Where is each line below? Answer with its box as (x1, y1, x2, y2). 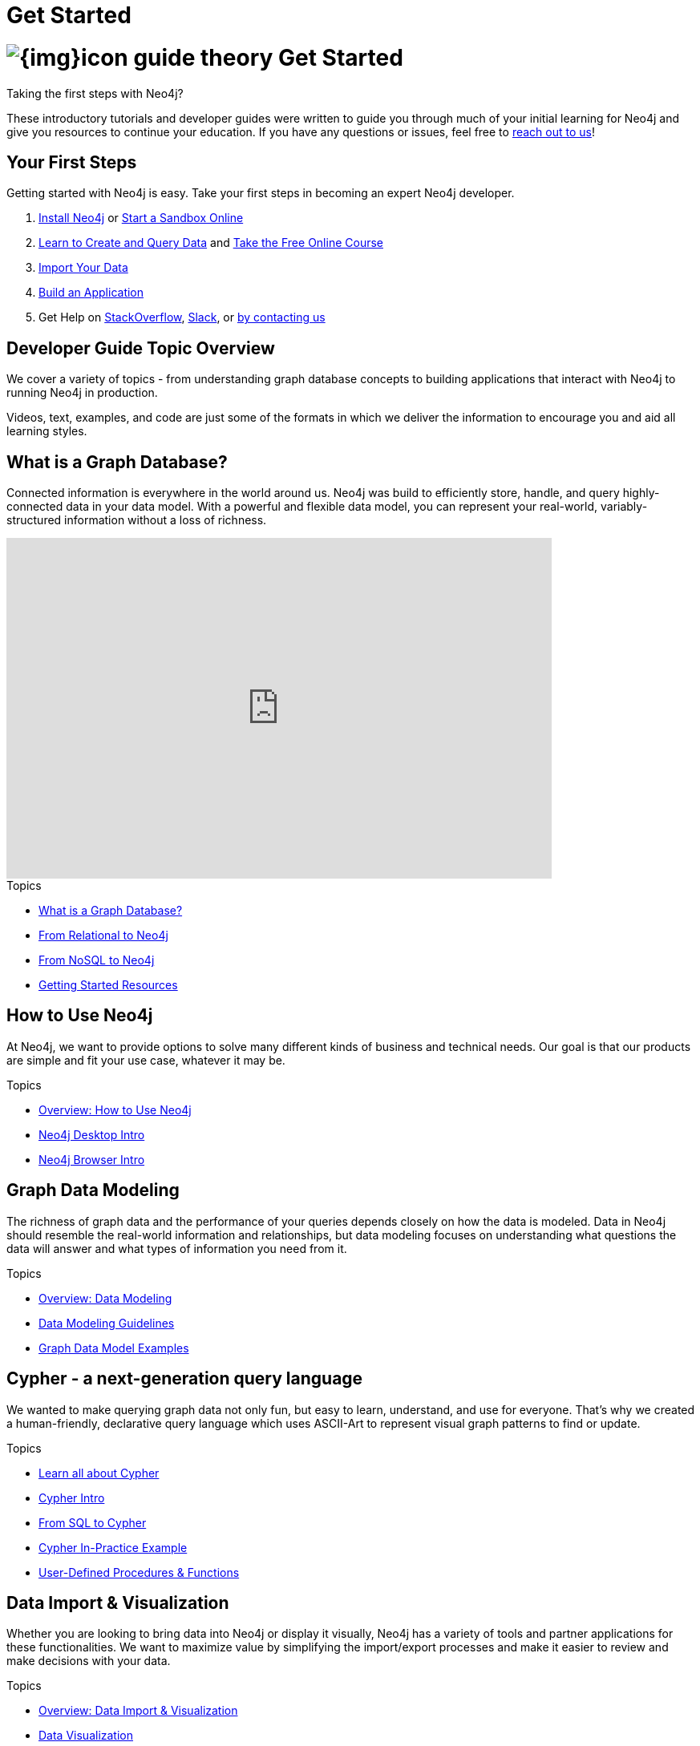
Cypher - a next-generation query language (6, 1368, 363, 1389)
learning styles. (6, 424, 87, 439)
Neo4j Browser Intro (38, 1152, 145, 1166)
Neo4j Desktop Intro (38, 1127, 145, 1142)
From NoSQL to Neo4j (38, 953, 155, 968)
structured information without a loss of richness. (6, 513, 267, 527)
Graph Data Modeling (6, 1180, 180, 1201)
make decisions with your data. (6, 1654, 171, 1668)
